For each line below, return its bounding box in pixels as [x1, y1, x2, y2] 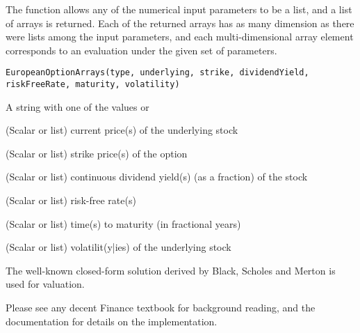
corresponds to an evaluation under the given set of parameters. [6, 42, 277, 57]
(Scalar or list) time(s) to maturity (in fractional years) [6, 216, 241, 231]
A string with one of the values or [6, 99, 149, 114]
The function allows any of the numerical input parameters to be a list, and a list [6, 2, 352, 16]
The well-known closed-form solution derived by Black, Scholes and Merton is [6, 263, 336, 277]
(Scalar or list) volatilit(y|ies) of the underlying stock [6, 240, 231, 254]
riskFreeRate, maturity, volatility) [6, 79, 180, 90]
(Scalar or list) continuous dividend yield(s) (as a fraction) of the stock [6, 169, 308, 184]
